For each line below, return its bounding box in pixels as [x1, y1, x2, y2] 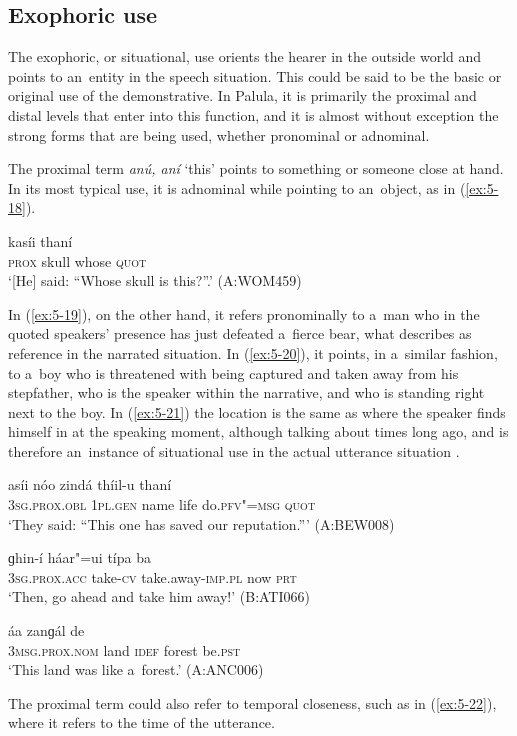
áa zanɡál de [8, 620, 85, 641]
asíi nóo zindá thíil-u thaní [8, 474, 172, 495]
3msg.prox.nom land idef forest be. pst [8, 639, 241, 660]
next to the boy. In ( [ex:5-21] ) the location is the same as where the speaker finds [8, 401, 506, 422]
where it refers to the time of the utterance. [8, 712, 275, 733]
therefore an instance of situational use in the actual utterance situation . [8, 440, 460, 461]
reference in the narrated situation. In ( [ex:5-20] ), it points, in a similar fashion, [8, 342, 498, 363]
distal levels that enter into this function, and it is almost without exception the [8, 104, 499, 125]
